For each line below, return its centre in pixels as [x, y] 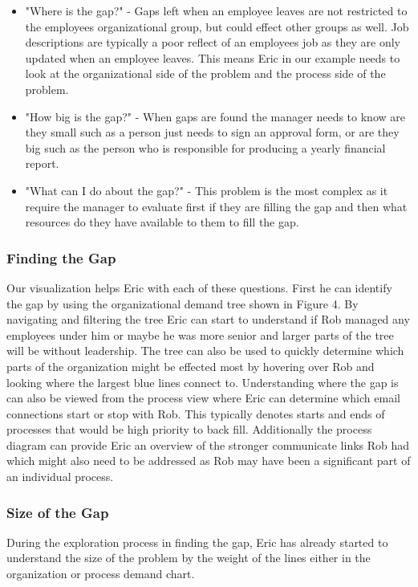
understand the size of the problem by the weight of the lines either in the [189, 558]
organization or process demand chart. [101, 574]
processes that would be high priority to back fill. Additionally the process [189, 429]
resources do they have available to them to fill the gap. [162, 222]
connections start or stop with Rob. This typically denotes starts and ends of [196, 413]
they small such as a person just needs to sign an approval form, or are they [212, 132]
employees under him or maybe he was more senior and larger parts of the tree [200, 334]
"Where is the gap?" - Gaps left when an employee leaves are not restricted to [216, 10]
